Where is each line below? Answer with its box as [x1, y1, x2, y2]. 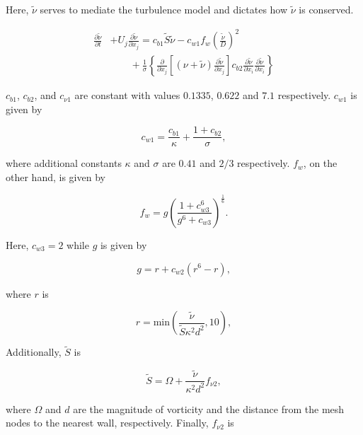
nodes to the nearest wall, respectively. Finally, [6, 415, 209, 430]
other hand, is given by [6, 170, 105, 184]
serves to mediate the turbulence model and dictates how [40, 2, 288, 16]
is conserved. [299, 2, 354, 16]
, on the [303, 156, 338, 170]
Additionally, [6, 344, 62, 359]
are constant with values [74, 88, 180, 103]
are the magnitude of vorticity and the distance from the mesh [73, 401, 345, 416]
